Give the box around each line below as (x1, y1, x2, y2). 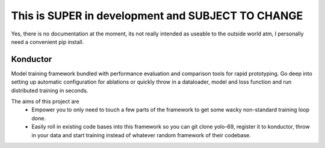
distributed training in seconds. (11, 87, 88, 94)
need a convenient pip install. (11, 38, 84, 45)
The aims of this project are (11, 98, 79, 105)
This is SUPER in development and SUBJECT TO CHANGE (11, 9, 303, 22)
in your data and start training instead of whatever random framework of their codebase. (31, 131, 251, 138)
